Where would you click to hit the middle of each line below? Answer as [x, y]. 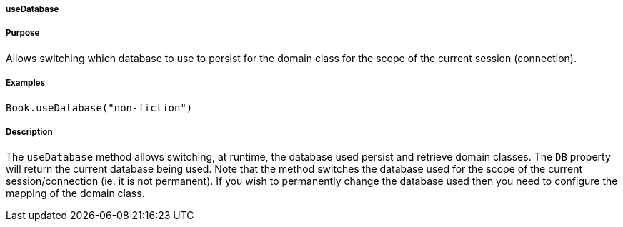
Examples [25, 83]
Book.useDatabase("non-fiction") [99, 107]
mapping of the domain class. [75, 193]
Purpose [23, 33]
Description [29, 132]
